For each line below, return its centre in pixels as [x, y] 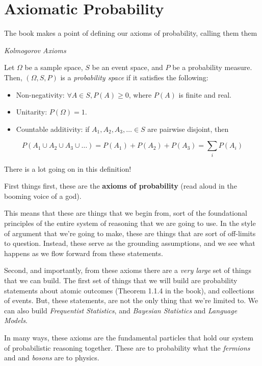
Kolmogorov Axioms [35, 50]
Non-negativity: [40, 94]
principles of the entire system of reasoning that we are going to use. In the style [130, 223]
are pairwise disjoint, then [188, 129]
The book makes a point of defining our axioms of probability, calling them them [131, 33]
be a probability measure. [212, 67]
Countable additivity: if [53, 129]
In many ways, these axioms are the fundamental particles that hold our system [129, 337]
